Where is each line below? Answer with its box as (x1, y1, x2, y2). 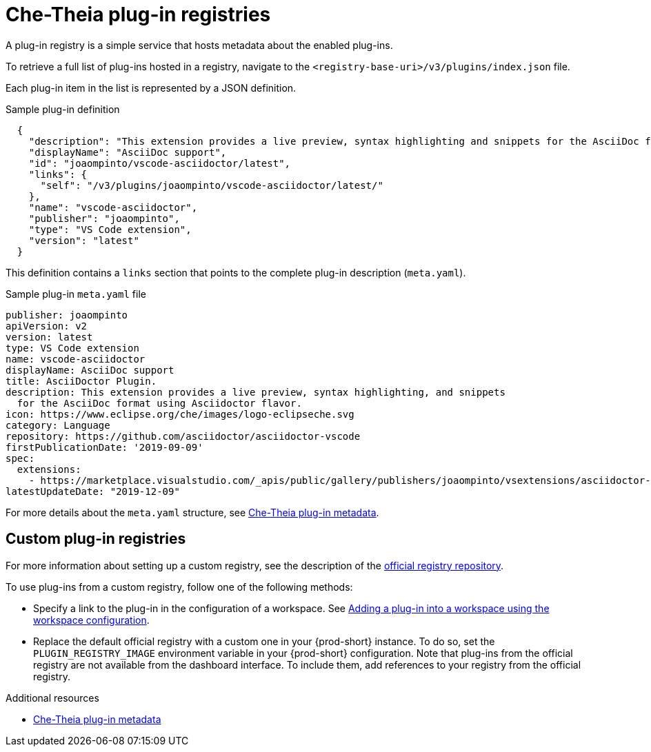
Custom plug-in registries (6, 530, 186, 548)
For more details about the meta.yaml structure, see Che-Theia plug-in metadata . (6, 506, 379, 518)
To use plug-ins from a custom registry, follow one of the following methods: (6, 580, 353, 593)
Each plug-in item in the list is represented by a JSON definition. (6, 81, 297, 94)
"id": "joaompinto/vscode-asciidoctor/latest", (28, 157, 291, 169)
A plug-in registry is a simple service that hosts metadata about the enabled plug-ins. (6, 39, 393, 51)
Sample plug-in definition (6, 103, 120, 115)
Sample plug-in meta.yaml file (6, 287, 146, 300)
